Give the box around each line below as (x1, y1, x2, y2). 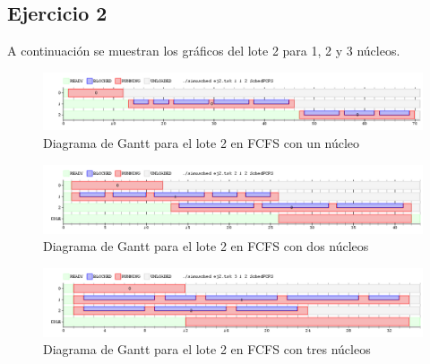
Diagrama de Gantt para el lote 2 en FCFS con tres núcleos (43, 340, 371, 359)
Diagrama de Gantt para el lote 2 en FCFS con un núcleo (43, 133, 360, 152)
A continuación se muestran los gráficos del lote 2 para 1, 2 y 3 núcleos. (7, 41, 400, 60)
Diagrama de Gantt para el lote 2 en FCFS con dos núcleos (43, 237, 369, 256)
